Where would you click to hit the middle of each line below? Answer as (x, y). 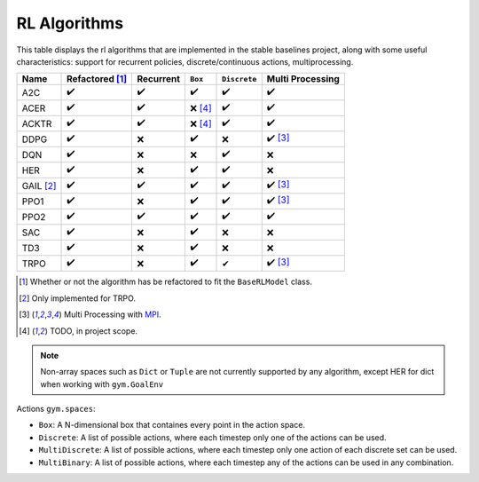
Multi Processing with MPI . (112, 314)
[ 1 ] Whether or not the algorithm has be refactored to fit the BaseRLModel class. (165, 282)
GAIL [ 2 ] (39, 186)
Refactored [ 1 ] (97, 79)
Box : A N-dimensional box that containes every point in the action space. (172, 425)
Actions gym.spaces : (56, 409)
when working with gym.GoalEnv (102, 384)
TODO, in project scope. (94, 331)
